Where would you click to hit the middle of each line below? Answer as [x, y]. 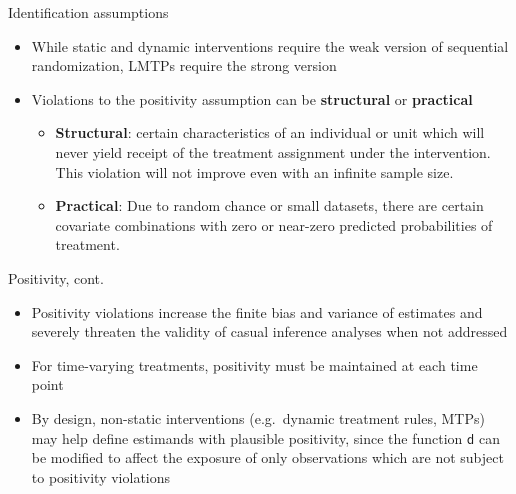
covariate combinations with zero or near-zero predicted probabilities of [274, 224]
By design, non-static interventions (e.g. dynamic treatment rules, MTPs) [258, 417]
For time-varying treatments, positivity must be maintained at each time [254, 364]
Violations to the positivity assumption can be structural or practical [252, 98]
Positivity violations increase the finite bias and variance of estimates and [257, 311]
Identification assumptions [88, 12]
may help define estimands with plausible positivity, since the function [247, 437]
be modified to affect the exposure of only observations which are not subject [267, 457]
